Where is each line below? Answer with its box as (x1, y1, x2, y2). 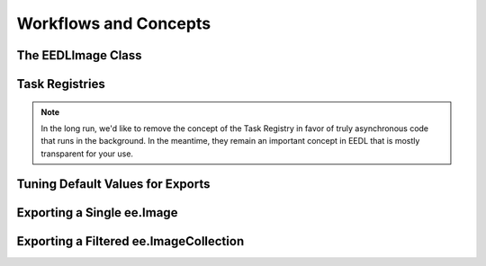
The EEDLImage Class (16, 48, 143, 63)
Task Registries (16, 76, 105, 92)
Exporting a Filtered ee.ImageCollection (16, 234, 245, 249)
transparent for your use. (40, 148, 134, 159)
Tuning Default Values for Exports (16, 176, 211, 191)
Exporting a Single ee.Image (16, 205, 178, 220)
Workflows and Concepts (16, 13, 211, 33)
